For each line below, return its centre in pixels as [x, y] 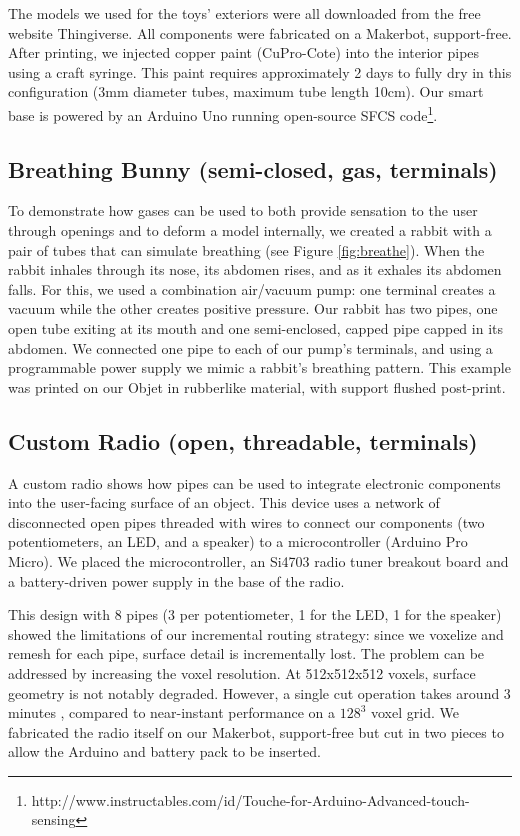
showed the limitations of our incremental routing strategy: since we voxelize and [256, 633]
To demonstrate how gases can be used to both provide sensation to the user [243, 210]
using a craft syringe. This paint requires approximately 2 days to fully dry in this [260, 71]
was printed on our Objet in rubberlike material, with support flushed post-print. [257, 386]
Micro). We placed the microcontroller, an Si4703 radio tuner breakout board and [258, 560]
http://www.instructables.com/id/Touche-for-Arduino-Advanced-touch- [250, 799]
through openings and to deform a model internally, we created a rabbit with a [250, 230]
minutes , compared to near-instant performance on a [171, 712]
